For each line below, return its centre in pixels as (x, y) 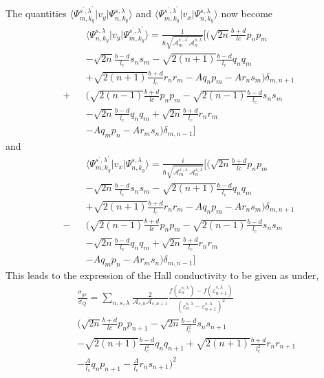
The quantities (36, 13)
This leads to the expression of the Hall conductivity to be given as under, (162, 275)
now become (247, 13)
